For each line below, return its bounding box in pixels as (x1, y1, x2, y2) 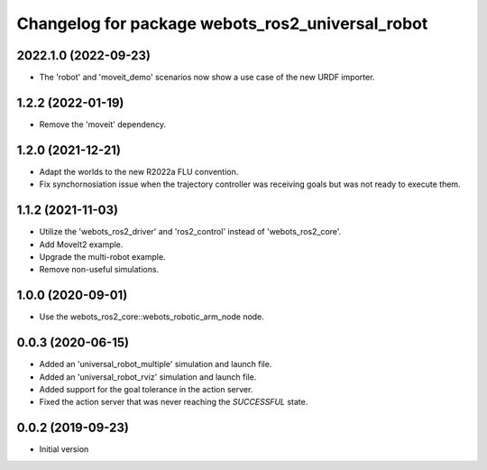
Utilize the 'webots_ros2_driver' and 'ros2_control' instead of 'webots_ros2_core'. (39, 226, 342, 237)
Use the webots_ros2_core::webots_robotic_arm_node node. (39, 311, 265, 322)
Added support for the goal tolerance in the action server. (39, 383, 253, 394)
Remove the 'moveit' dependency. (39, 118, 167, 130)
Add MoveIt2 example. (39, 239, 124, 250)
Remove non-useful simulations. (39, 264, 160, 275)
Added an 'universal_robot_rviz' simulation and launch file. (39, 371, 257, 382)
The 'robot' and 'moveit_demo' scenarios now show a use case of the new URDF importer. (39, 72, 375, 83)
